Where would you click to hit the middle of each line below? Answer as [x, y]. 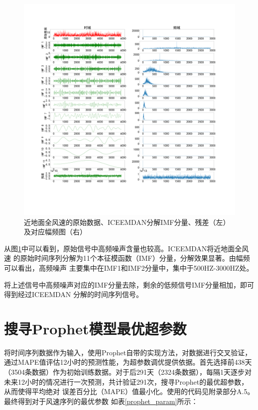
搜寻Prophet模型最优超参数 [95, 328]
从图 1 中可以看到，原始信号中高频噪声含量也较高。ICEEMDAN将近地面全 [123, 248]
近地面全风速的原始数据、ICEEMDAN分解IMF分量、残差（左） [127, 222]
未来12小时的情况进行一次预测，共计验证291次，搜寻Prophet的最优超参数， [126, 381]
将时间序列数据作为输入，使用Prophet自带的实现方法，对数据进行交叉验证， [128, 352]
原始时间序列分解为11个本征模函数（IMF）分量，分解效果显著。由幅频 [135, 258]
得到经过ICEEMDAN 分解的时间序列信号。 [74, 294]
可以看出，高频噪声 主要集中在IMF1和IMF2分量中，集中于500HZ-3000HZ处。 [129, 267]
